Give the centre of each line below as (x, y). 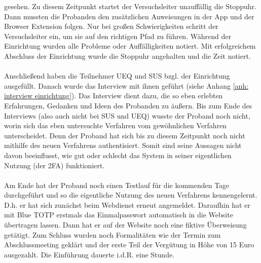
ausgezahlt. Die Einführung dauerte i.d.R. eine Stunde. (89, 254)
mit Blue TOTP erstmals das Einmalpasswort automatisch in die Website (119, 215)
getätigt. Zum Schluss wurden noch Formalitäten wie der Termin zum (113, 234)
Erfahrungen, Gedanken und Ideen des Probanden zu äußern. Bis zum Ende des (128, 105)
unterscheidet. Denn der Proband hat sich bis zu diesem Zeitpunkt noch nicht (125, 135)
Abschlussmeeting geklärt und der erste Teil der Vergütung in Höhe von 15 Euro (129, 245)
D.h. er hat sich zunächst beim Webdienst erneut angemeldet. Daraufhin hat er (127, 204)
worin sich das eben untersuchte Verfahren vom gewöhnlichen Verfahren (116, 125)
